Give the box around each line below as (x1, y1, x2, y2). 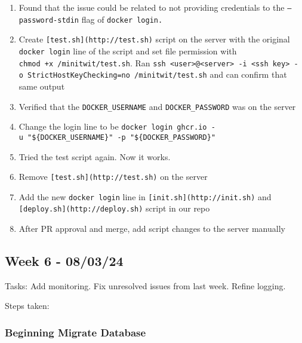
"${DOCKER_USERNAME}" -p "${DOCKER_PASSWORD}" (27, 133, 216, 142)
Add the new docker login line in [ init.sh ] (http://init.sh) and (19, 190, 272, 203)
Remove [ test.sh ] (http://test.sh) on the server (19, 170, 208, 183)
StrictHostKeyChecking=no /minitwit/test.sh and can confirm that (27, 68, 287, 81)
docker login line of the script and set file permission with (19, 44, 237, 57)
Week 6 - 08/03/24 (5, 252, 124, 270)
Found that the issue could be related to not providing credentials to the (19, 1, 285, 13)
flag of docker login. (81, 13, 163, 25)
